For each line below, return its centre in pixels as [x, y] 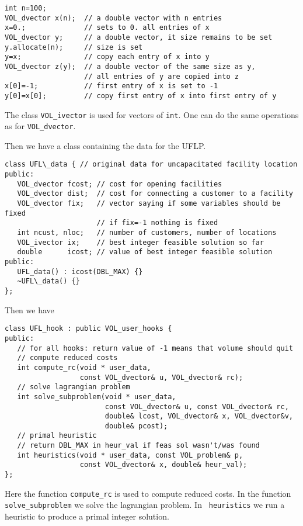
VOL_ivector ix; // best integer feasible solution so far [140, 242]
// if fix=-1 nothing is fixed [157, 223]
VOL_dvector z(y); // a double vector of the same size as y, [130, 66]
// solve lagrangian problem [74, 387]
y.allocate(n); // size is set [74, 47]
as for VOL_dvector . [40, 126]
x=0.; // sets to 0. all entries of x [107, 28]
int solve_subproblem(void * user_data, [97, 397]
